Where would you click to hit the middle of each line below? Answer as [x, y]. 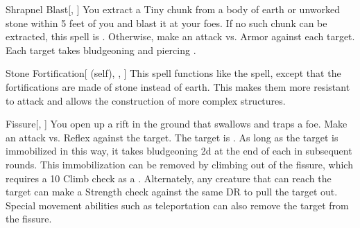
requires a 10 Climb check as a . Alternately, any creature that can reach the [169, 178]
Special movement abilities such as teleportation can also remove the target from [177, 205]
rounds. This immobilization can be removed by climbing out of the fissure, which [179, 164]
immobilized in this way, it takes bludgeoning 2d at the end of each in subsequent [179, 151]
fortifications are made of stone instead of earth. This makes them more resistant [178, 86]
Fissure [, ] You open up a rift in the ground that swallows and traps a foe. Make [177, 124]
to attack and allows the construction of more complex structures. [146, 100]
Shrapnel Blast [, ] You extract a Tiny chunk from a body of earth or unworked [173, 9]
